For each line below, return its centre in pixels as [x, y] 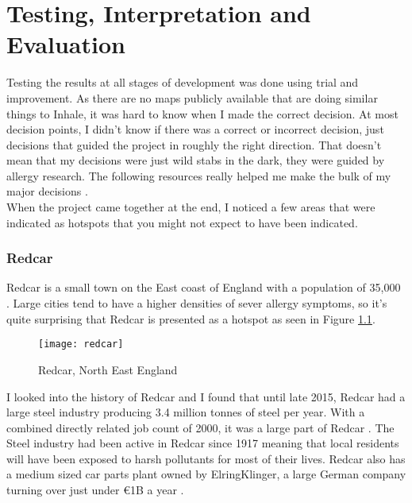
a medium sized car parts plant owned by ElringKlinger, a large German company [206, 474]
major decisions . [47, 191]
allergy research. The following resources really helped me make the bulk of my [199, 175]
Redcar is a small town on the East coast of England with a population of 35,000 [204, 287]
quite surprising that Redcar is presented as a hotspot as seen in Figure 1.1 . [191, 318]
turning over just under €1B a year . [95, 490]
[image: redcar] [81, 344]
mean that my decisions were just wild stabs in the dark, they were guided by [196, 160]
